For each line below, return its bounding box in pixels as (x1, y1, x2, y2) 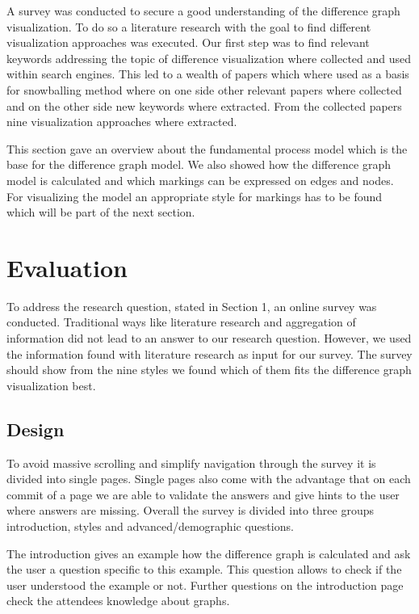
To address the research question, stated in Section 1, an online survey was (6, 297, 377, 314)
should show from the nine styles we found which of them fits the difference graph (6, 361, 412, 378)
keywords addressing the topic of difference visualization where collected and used (6, 49, 412, 66)
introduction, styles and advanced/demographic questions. (6, 517, 294, 534)
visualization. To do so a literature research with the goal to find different (6, 18, 371, 35)
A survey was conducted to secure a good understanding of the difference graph (6, 2, 400, 19)
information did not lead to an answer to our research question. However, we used (6, 330, 412, 347)
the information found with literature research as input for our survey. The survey (6, 345, 413, 362)
